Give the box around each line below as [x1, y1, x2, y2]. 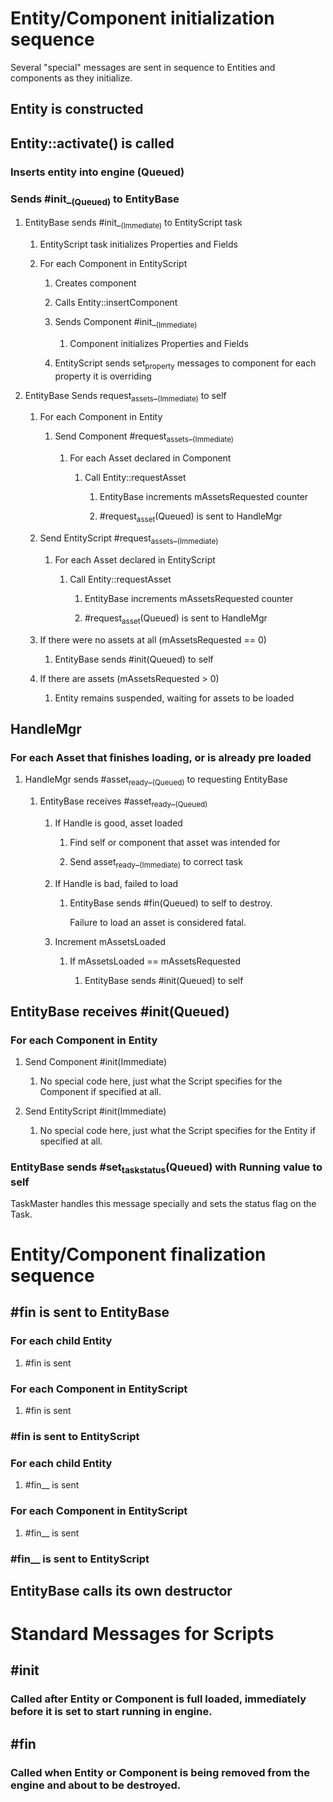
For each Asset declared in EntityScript [54, 553, 216, 566]
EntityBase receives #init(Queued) [10, 1003, 230, 1021]
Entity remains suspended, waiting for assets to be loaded [54, 692, 295, 704]
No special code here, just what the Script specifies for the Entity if [39, 1125, 317, 1137]
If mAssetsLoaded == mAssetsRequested [69, 955, 242, 967]
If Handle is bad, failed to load [54, 877, 179, 889]
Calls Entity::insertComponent [54, 297, 178, 308]
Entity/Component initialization [10, 7, 275, 30]
